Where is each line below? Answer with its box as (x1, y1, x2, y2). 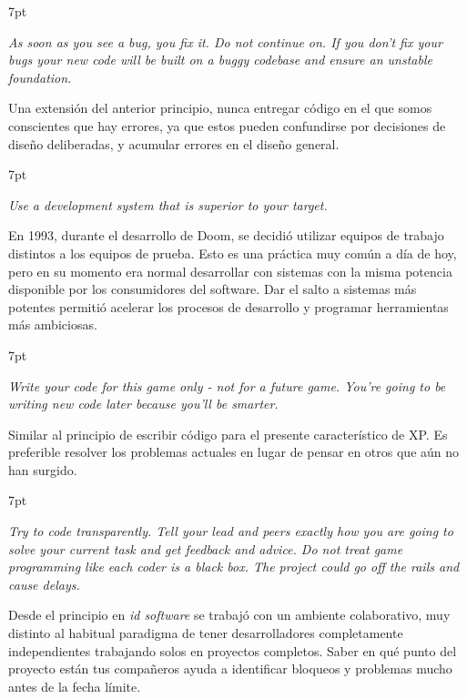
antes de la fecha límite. (8, 676, 141, 695)
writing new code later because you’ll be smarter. (8, 394, 279, 413)
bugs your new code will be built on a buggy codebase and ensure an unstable (8, 50, 432, 69)
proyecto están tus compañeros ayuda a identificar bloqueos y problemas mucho (8, 659, 452, 678)
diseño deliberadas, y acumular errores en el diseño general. (8, 134, 340, 153)
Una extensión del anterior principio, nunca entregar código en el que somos (8, 98, 432, 117)
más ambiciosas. (8, 315, 97, 334)
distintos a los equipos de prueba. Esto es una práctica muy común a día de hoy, (8, 243, 457, 262)
